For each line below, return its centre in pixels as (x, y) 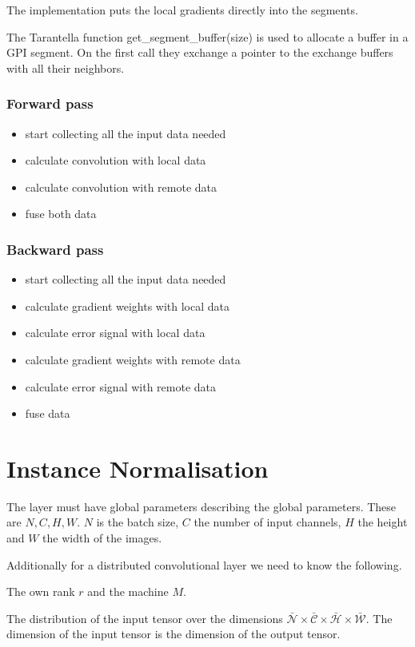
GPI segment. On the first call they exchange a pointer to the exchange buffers (200, 52)
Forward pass (50, 103)
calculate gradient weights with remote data (133, 359)
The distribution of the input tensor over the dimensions (145, 618)
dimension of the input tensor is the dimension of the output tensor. (174, 634)
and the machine (128, 591)
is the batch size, (138, 522)
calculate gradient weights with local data (128, 306)
